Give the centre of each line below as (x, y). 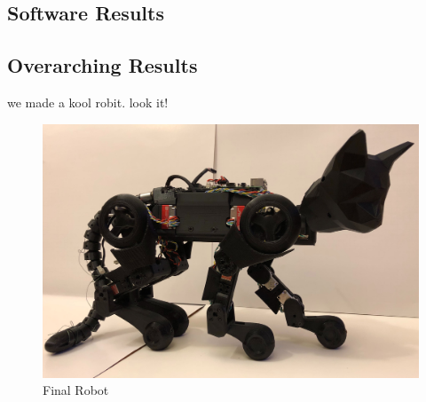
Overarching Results (103, 65)
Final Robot (76, 390)
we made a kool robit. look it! (88, 102)
